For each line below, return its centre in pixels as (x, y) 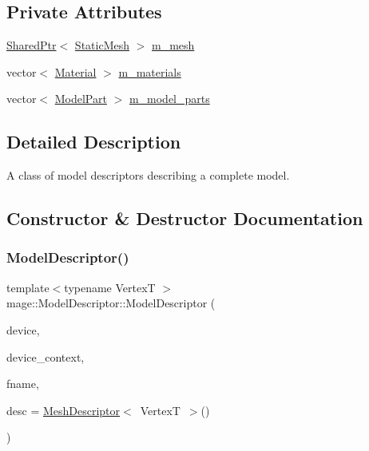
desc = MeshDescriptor (63, 410)
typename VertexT (110, 287)
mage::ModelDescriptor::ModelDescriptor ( (111, 303)
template (28, 287)
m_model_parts (169, 99)
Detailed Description (94, 142)
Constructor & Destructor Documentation (185, 218)
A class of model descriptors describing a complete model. (148, 175)
